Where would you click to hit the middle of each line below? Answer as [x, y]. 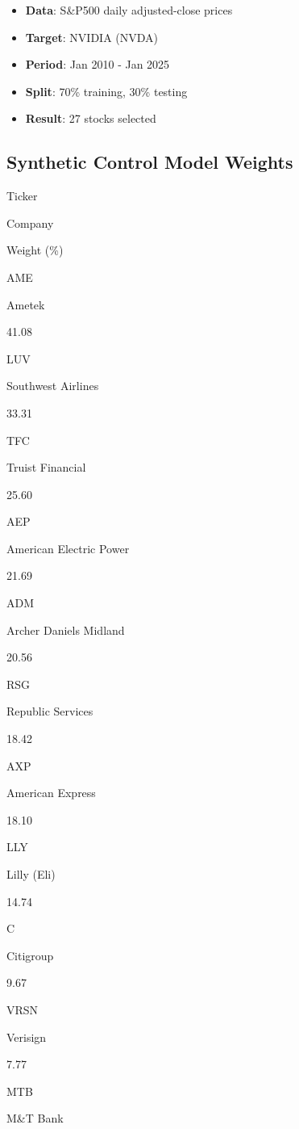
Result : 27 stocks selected [91, 118]
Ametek [26, 304]
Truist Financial [46, 467]
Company [30, 222]
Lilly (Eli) [31, 874]
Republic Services [50, 711]
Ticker [22, 196]
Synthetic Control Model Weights [150, 162]
